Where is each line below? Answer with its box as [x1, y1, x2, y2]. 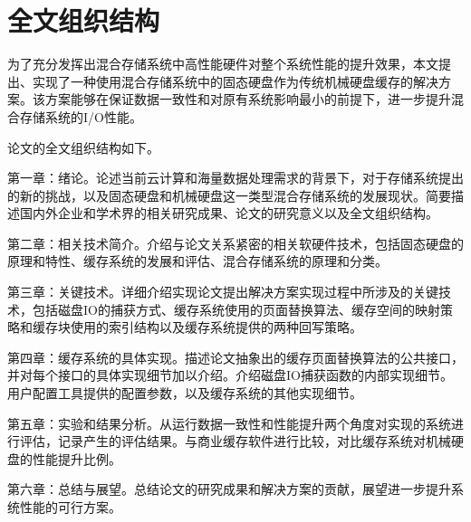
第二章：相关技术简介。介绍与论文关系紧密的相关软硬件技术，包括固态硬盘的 [7, 233, 464, 252]
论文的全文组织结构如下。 [7, 138, 159, 157]
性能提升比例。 [32, 449, 121, 468]
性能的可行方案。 [19, 498, 121, 516]
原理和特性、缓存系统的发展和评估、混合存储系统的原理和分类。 [7, 252, 388, 270]
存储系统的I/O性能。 [19, 107, 142, 126]
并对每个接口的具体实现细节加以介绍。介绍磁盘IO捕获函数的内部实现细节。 [7, 365, 453, 384]
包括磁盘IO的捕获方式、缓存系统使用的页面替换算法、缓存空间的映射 [32, 299, 440, 318]
